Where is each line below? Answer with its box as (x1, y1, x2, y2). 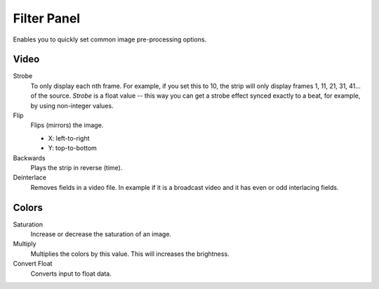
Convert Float (13, 259, 53, 268)
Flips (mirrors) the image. (30, 121, 104, 129)
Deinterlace (13, 173, 47, 182)
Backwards (13, 153, 46, 162)
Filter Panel (13, 11, 81, 26)
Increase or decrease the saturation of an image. (30, 230, 172, 238)
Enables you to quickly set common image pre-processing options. (13, 35, 207, 44)
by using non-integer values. (30, 101, 114, 110)
